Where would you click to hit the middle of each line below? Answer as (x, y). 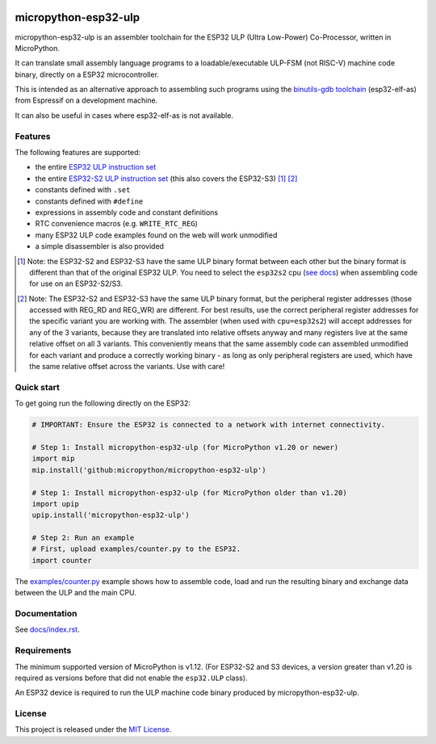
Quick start (38, 387)
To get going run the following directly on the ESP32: (103, 403)
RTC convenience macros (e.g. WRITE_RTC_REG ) (116, 224)
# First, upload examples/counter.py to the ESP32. (136, 549)
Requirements (43, 650)
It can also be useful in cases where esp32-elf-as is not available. (124, 115)
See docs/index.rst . (47, 629)
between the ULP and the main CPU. (75, 593)
